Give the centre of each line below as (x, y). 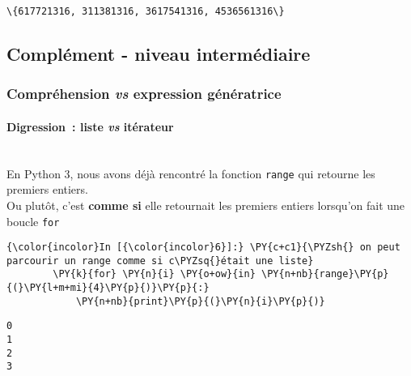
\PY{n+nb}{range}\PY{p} (325, 274)
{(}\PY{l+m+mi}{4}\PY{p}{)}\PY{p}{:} (108, 288)
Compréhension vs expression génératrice (144, 94)
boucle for (33, 221)
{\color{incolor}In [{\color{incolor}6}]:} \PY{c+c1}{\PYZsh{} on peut (203, 248)
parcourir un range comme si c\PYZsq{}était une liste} (160, 261)
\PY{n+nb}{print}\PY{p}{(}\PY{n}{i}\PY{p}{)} (200, 301)
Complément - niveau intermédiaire (159, 54)
